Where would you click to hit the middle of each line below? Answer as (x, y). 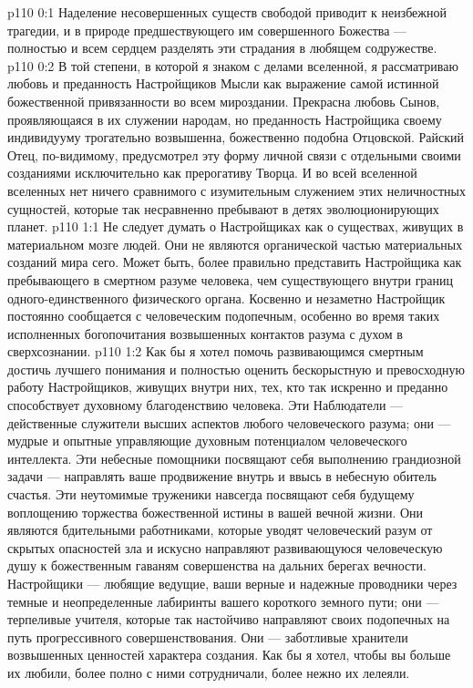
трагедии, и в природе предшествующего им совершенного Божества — (207, 30)
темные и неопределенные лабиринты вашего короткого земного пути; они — (223, 601)
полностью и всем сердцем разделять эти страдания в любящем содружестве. (222, 48)
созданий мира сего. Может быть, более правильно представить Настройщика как (235, 262)
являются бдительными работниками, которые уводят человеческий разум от (220, 530)
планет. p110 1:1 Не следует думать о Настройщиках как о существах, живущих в (236, 226)
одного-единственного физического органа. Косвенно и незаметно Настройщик (226, 298)
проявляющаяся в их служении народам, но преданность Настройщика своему (225, 119)
